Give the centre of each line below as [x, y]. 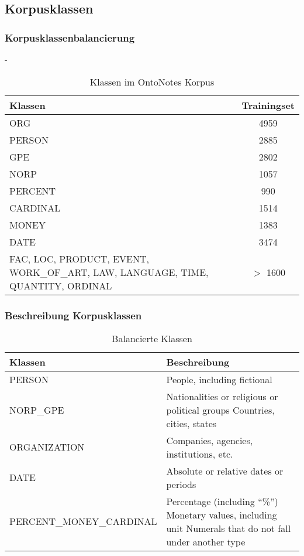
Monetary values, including [222, 514]
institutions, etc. [200, 453]
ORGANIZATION [47, 447]
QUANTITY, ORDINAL [61, 285]
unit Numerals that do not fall [229, 528]
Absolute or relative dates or [225, 470]
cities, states [191, 423]
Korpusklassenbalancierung [70, 37]
